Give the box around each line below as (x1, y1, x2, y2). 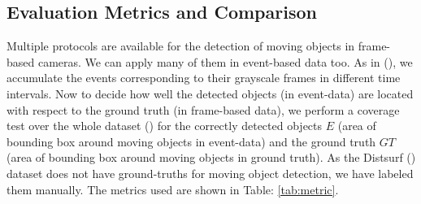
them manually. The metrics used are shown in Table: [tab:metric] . (7, 180, 339, 197)
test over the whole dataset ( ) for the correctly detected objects (7, 117, 323, 134)
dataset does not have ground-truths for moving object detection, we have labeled (7, 164, 414, 181)
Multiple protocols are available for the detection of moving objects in (7, 37, 355, 54)
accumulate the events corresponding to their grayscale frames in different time (7, 69, 401, 86)
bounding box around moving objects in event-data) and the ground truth (7, 132, 376, 150)
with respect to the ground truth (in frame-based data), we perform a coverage (7, 101, 400, 118)
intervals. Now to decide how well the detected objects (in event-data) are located (7, 85, 414, 102)
